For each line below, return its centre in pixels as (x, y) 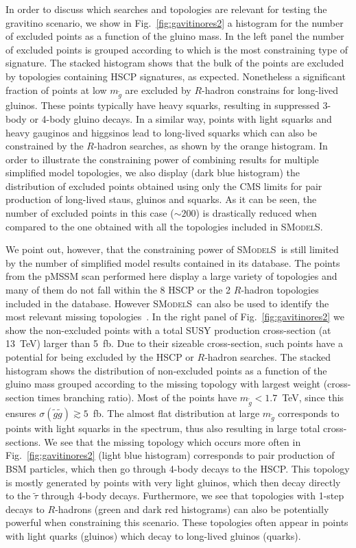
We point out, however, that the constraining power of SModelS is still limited (172, 249)
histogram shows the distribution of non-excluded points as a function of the (166, 370)
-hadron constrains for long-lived (270, 90)
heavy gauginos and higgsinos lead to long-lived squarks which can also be (162, 132)
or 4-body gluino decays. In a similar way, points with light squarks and (181, 118)
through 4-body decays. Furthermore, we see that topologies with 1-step (193, 496)
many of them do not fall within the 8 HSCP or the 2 (118, 290)
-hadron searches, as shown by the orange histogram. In (211, 146)
